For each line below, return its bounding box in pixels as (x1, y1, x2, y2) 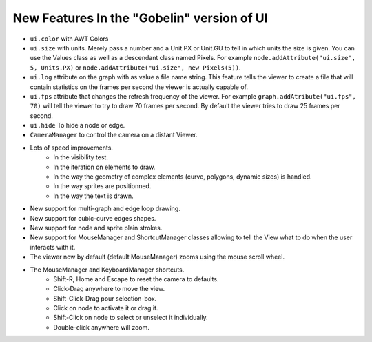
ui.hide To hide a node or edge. (30, 121, 125, 130)
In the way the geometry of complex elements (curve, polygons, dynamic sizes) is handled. (53, 172, 313, 181)
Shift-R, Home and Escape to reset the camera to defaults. (53, 274, 219, 283)
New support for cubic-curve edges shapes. (30, 214, 156, 222)
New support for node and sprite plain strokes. (30, 223, 163, 232)
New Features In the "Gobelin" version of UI (12, 10, 268, 26)
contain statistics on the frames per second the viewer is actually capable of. (30, 83, 248, 91)
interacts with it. (30, 243, 76, 251)
